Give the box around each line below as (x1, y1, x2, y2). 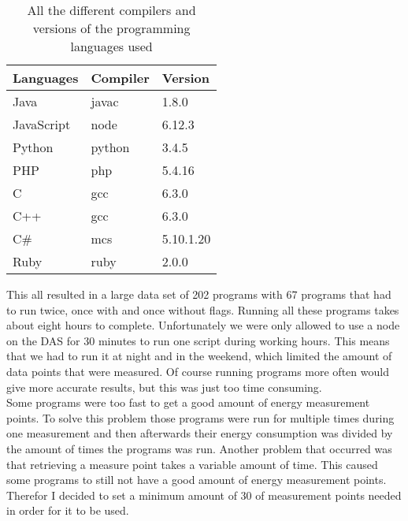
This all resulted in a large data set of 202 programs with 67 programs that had (6, 286, 391, 302)
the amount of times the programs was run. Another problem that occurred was (6, 440, 392, 456)
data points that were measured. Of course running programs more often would (6, 363, 389, 379)
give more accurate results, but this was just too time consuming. (6, 378, 322, 395)
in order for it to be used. (6, 502, 129, 519)
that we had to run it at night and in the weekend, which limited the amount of (6, 348, 392, 364)
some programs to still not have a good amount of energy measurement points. (6, 471, 387, 488)
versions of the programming (32, 19, 191, 37)
